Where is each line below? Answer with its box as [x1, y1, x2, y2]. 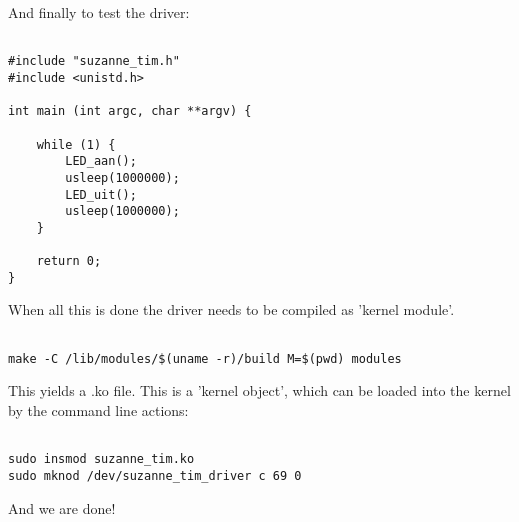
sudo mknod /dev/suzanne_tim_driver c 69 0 [8, 468, 302, 483]
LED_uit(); [65, 187, 137, 202]
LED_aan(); [65, 154, 137, 169]
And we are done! [8, 497, 116, 518]
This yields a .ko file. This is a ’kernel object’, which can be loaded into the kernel [8, 380, 511, 401]
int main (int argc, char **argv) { [8, 104, 252, 119]
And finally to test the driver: [8, 2, 190, 22]
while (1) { [36, 137, 116, 152]
